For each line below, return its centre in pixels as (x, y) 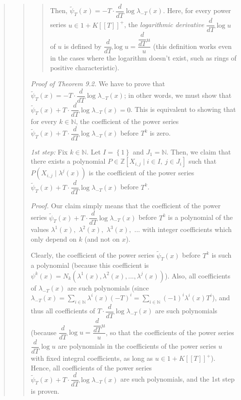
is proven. (45, 391)
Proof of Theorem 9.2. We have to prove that (98, 84)
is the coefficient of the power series (142, 173)
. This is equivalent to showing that (183, 109)
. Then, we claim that (199, 151)
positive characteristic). (85, 67)
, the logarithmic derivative (164, 24)
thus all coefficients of (63, 311)
